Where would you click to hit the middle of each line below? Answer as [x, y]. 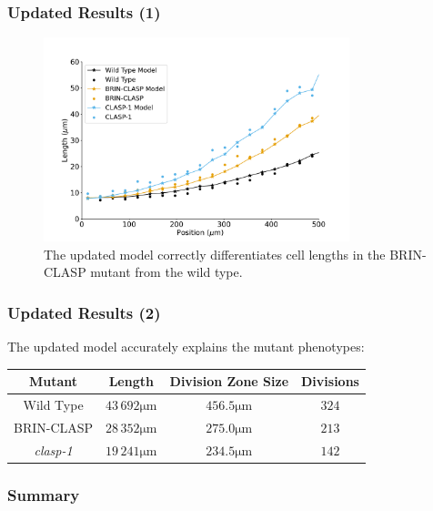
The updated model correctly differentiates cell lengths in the [215, 254]
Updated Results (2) [84, 312]
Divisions [330, 381]
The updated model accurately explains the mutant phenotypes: [186, 347]
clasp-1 [53, 450]
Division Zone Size [229, 381]
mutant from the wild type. [166, 272]
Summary [44, 494]
